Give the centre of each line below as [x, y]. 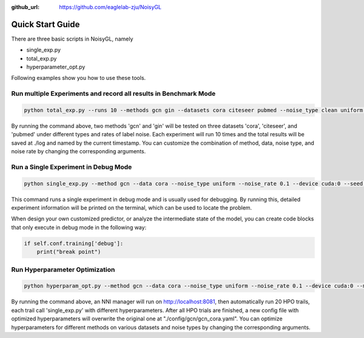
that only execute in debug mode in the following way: [79, 227]
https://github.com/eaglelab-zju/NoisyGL [110, 7]
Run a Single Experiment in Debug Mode [72, 167]
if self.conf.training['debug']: [74, 243]
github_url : [25, 7]
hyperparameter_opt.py [56, 67]
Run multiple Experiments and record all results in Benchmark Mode [113, 94]
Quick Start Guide [45, 24]
